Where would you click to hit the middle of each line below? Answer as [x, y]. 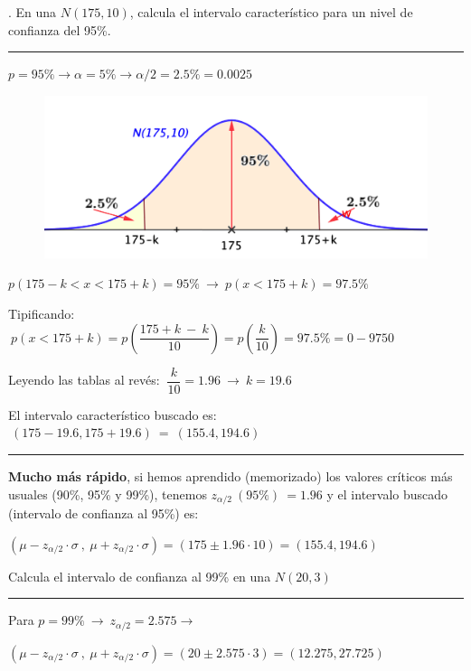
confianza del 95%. [60, 29]
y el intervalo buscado [387, 494]
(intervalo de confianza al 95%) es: [104, 513]
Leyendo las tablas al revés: [84, 380]
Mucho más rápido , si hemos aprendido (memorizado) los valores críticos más [231, 475]
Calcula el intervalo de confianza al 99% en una [140, 576]
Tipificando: [42, 314]
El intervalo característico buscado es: [113, 414]
